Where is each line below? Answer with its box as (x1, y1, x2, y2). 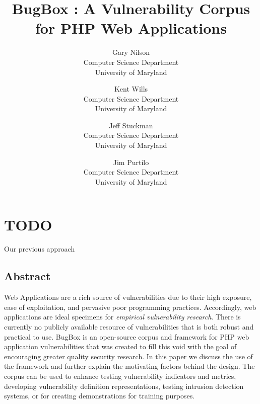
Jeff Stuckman (109, 120, 153, 130)
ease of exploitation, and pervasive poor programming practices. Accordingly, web (4, 301, 256, 312)
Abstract (4, 268, 51, 284)
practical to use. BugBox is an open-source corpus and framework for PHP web (4, 331, 249, 342)
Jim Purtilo (113, 156, 149, 167)
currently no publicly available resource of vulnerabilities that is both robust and (4, 321, 254, 332)
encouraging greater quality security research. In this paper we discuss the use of (4, 351, 253, 361)
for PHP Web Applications (35, 18, 227, 38)
